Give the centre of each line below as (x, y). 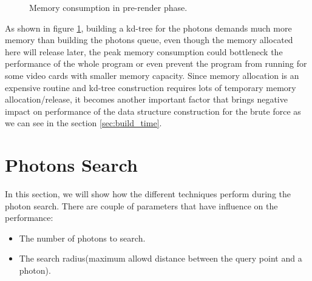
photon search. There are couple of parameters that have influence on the (141, 205)
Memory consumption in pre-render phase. (108, 7)
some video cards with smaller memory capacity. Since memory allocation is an (152, 75)
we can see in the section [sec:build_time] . (83, 123)
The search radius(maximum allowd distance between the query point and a (161, 258)
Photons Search (71, 165)
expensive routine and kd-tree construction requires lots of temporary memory (151, 87)
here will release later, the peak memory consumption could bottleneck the (144, 51)
